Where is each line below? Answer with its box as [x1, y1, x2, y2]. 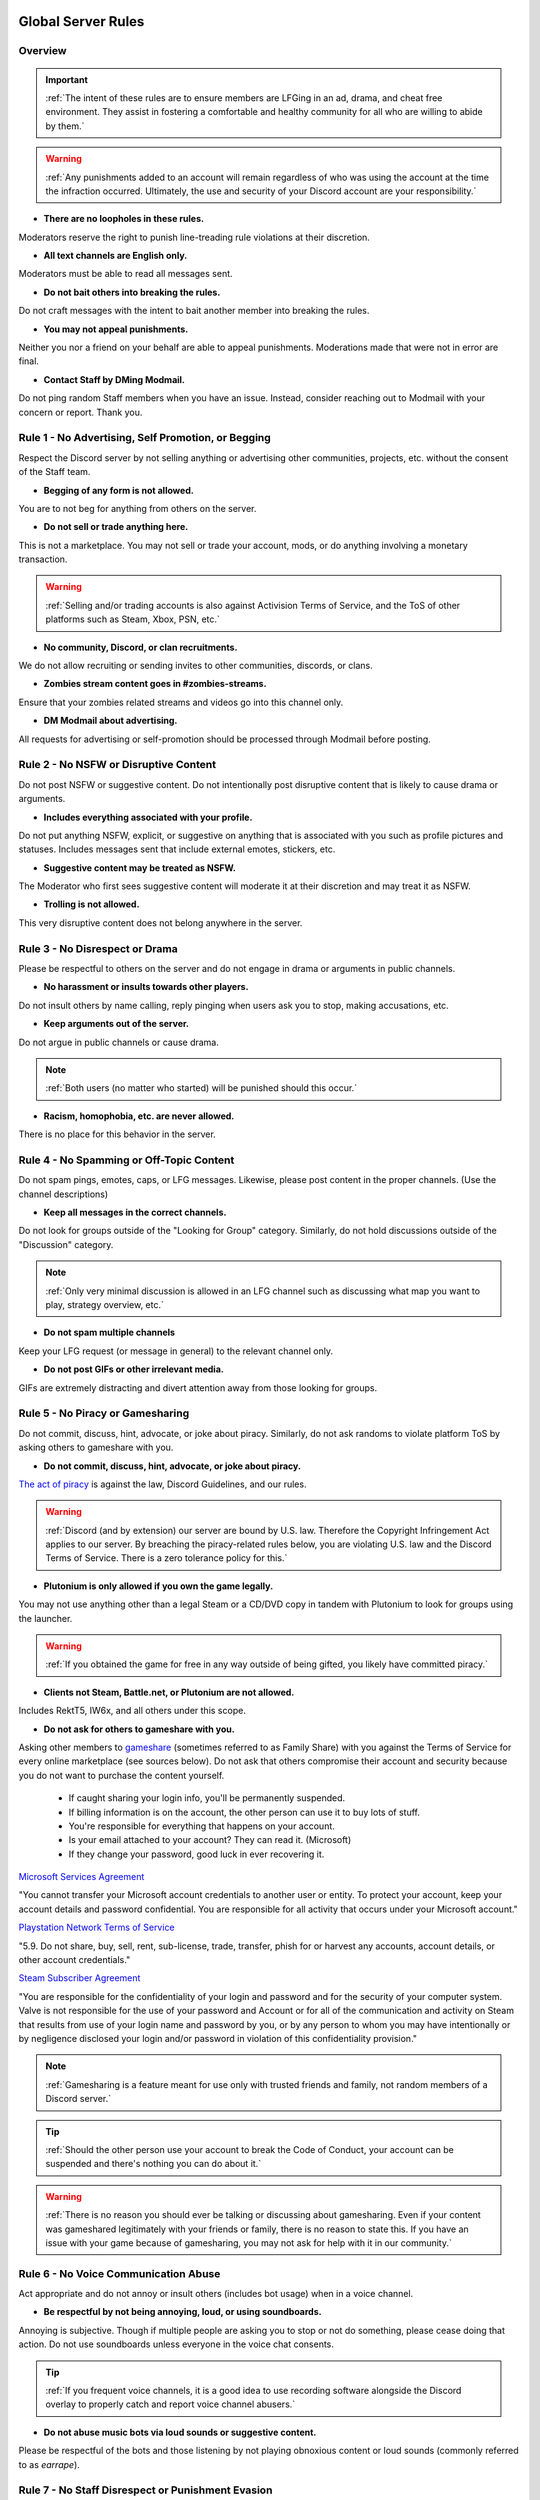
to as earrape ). [18, 2458, 80, 2470]
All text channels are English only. [43, 250, 188, 262]
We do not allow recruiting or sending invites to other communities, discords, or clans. [18, 660, 374, 672]
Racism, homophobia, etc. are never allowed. [43, 1110, 235, 1122]
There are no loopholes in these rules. [43, 213, 205, 225]
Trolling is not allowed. [43, 898, 140, 910]
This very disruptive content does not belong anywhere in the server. [18, 916, 303, 929]
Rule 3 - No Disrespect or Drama [18, 941, 179, 955]
